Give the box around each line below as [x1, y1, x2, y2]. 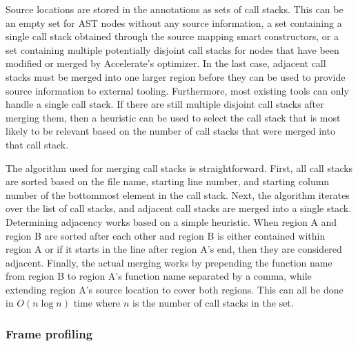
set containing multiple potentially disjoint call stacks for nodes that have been [6, 42, 339, 57]
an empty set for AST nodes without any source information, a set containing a [6, 15, 342, 30]
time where [73, 296, 121, 310]
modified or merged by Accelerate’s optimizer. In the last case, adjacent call [6, 56, 326, 70]
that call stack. [6, 137, 69, 151]
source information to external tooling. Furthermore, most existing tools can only [6, 83, 349, 97]
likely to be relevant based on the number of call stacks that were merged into [6, 124, 335, 138]
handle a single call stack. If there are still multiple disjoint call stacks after [6, 97, 324, 111]
